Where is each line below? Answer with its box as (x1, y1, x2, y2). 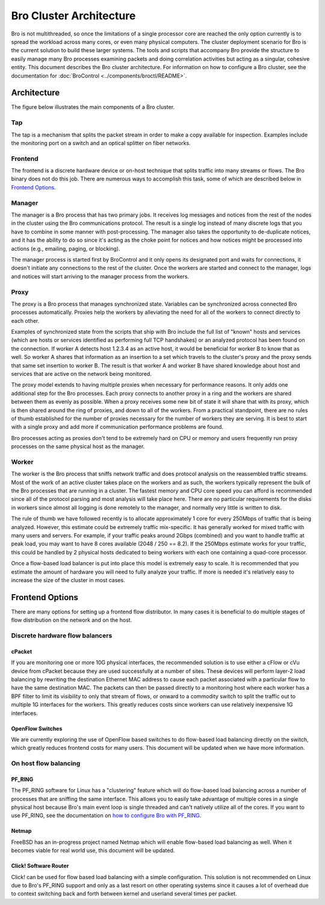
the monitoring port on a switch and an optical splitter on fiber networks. (11, 139, 191, 147)
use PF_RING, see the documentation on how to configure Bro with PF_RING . (11, 812, 202, 819)
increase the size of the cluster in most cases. (11, 576, 126, 583)
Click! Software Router (11, 862, 69, 870)
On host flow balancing (11, 759, 81, 768)
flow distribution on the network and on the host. (11, 616, 132, 624)
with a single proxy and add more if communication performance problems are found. (11, 423, 224, 431)
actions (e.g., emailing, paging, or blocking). (11, 245, 120, 252)
